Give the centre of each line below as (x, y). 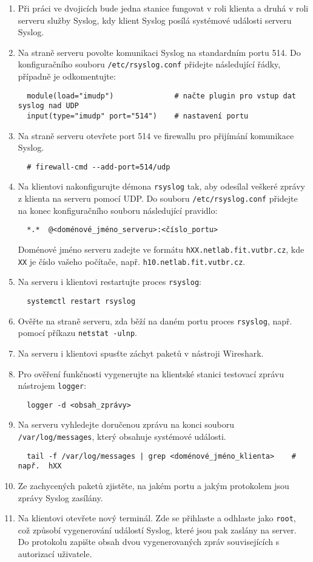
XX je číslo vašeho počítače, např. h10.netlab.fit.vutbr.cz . (132, 261)
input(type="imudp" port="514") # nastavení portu (138, 116)
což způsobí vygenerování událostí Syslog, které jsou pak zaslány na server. (157, 529)
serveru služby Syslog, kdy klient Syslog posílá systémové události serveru (155, 20)
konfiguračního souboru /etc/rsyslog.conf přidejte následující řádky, (149, 64)
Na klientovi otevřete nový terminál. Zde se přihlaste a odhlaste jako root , (157, 518)
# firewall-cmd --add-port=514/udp (99, 167)
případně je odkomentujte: (67, 76)
